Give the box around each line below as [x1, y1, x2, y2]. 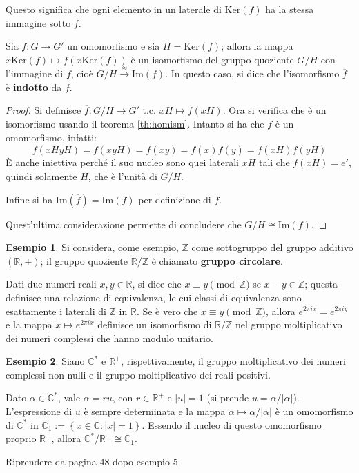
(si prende [206, 390, 249, 405]
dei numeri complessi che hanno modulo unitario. [6, 330, 213, 345]
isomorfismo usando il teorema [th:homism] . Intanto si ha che [6, 116, 264, 130]
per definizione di [138, 192, 211, 206]
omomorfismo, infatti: [6, 130, 97, 144]
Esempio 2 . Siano [6, 354, 85, 368]
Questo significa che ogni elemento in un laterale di [6, 2, 222, 16]
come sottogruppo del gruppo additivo [191, 240, 353, 254]
